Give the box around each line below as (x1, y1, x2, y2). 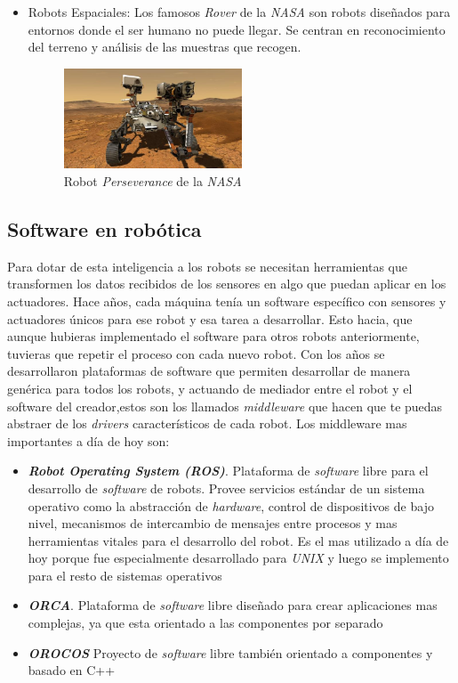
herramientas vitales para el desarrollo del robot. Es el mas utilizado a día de (28, 531, 449, 549)
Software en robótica (7, 215, 202, 242)
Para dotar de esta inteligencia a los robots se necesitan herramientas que (7, 256, 407, 275)
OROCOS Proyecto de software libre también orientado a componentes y (28, 643, 433, 662)
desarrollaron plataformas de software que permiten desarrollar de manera (7, 362, 411, 380)
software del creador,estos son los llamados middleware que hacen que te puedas (7, 396, 443, 415)
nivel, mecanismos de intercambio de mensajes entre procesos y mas (28, 514, 398, 533)
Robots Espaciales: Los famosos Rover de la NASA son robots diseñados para (28, 3, 451, 20)
